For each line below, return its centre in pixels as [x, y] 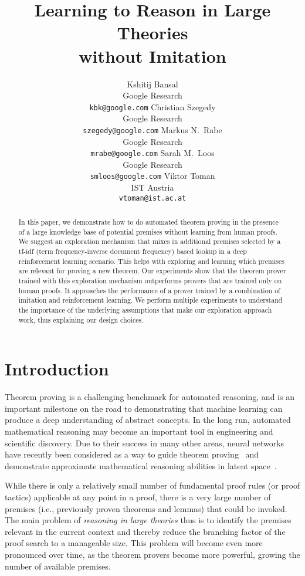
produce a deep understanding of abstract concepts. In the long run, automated [148, 420]
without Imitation [152, 55]
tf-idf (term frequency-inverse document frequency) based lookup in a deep [133, 251]
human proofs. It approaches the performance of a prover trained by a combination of [149, 290]
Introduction [57, 369]
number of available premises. [58, 566]
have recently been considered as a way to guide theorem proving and [132, 454]
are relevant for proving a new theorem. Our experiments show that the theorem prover [152, 271]
